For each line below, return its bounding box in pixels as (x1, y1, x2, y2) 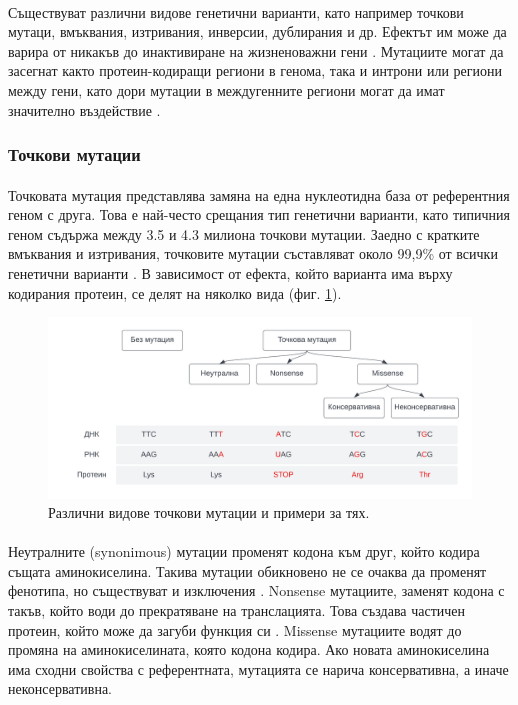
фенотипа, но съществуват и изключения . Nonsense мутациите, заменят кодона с (8, 580, 505, 601)
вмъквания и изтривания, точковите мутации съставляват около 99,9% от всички (8, 243, 498, 264)
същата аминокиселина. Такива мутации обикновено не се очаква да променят (8, 560, 487, 581)
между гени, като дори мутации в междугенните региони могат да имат (8, 79, 445, 100)
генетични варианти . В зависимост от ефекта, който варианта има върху (8, 262, 453, 283)
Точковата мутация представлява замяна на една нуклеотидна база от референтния (8, 184, 510, 205)
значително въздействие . (8, 99, 161, 120)
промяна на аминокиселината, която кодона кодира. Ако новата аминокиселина (8, 639, 490, 660)
